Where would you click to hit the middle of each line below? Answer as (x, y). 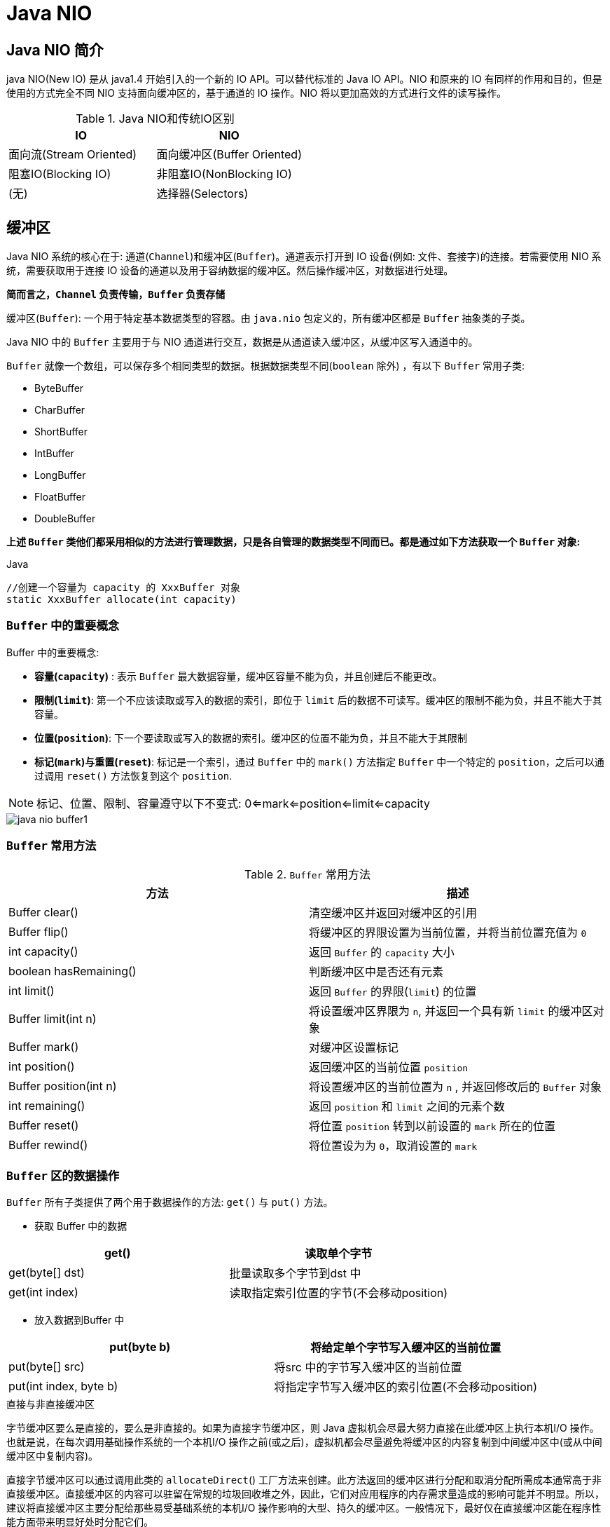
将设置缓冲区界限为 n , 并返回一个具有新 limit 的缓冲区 (451, 1011)
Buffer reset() (44, 1125)
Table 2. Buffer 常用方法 (307, 874)
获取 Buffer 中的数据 (81, 1226)
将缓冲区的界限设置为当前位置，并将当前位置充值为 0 (448, 932)
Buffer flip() (39, 931)
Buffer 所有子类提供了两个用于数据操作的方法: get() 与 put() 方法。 (170, 1202)
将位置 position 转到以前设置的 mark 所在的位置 (432, 1126)
